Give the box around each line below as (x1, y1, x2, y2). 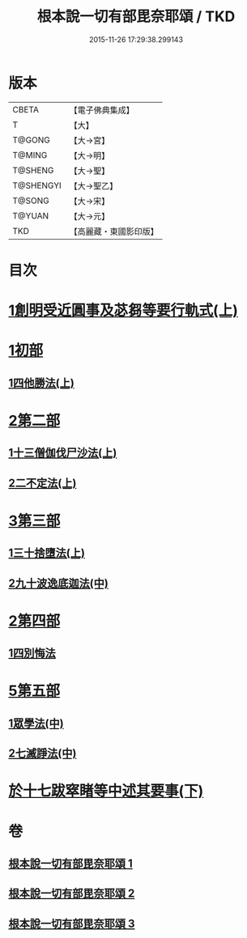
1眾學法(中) (8, 716, 64, 730)
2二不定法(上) (8, 476, 77, 490)
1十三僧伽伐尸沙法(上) (8, 446, 117, 460)
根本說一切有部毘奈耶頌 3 (8, 916, 135, 931)
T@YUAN (12, 210, 49, 221)
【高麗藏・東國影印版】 (69, 226, 160, 237)
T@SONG (12, 195, 50, 206)
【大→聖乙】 (69, 180, 118, 191)
